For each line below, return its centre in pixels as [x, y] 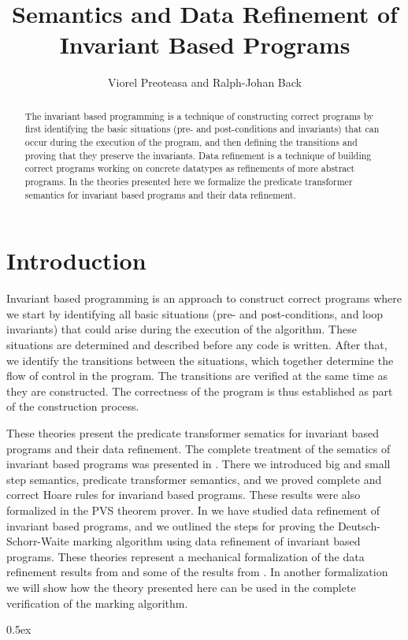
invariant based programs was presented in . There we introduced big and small [198, 464]
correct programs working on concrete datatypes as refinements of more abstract [190, 168]
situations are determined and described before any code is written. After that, [197, 345]
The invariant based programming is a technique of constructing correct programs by [199, 115]
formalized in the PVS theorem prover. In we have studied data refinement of [193, 510]
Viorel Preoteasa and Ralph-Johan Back [205, 82]
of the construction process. [73, 406]
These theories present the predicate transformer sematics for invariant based [193, 432]
